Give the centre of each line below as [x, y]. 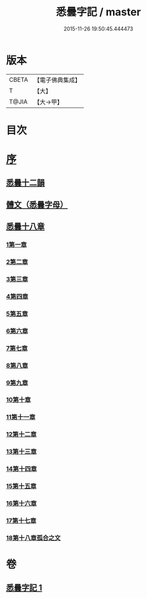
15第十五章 [21, 486]
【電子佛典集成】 [57, 80]
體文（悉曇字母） [37, 204]
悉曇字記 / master [98, 12]
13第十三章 [21, 452]
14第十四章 [21, 469]
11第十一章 [21, 417]
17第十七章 [21, 520]
